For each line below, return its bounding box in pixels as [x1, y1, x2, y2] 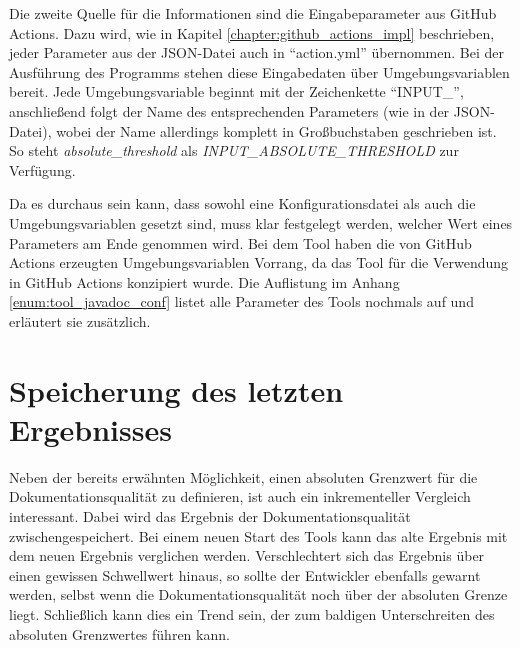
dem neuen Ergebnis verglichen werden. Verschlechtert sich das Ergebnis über [9, 545, 485, 566]
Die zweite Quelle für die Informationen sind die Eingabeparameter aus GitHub [9, 3, 497, 23]
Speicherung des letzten [9, 369, 344, 410]
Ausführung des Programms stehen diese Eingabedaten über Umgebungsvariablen [9, 61, 510, 82]
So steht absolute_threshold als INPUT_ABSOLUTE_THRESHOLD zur [9, 140, 459, 161]
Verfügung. [9, 159, 76, 180]
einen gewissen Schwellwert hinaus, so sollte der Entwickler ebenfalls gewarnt [9, 564, 481, 585]
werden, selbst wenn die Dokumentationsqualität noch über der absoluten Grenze [9, 584, 508, 605]
